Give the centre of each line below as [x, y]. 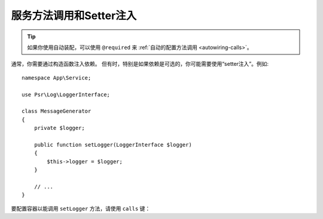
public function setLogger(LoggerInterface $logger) [113, 145]
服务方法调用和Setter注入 [74, 16]
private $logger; [59, 128]
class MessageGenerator [57, 111]
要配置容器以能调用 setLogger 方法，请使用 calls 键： [81, 208]
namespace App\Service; [57, 77]
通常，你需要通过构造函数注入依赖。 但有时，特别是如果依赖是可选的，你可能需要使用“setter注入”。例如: [140, 64]
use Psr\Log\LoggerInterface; [66, 95]
